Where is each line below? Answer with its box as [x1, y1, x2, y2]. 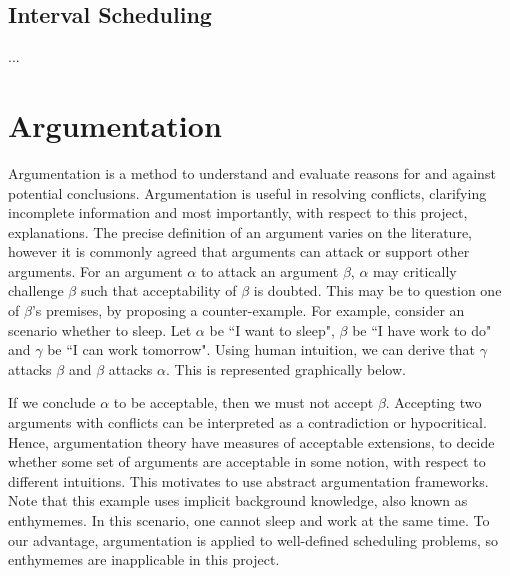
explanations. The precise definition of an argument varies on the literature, [8, 221, 473, 242]
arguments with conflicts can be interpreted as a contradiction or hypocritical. [8, 412, 487, 433]
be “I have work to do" [352, 319, 492, 340]
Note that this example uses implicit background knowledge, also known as [8, 490, 468, 511]
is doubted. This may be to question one [253, 280, 502, 301]
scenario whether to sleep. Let [8, 319, 192, 340]
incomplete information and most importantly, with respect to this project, [8, 202, 468, 223]
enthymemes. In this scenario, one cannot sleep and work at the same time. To [8, 510, 490, 531]
